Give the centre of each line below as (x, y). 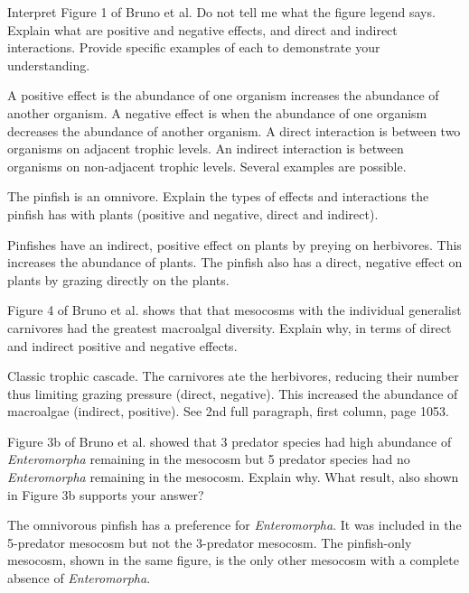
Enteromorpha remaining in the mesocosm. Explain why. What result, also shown (233, 477)
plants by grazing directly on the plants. (118, 279)
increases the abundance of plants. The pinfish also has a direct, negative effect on (235, 262)
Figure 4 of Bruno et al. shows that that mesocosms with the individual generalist (234, 310)
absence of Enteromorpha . (79, 578)
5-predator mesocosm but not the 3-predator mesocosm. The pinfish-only (210, 542)
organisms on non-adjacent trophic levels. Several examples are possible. (207, 166)
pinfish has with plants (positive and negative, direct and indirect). (193, 213)
